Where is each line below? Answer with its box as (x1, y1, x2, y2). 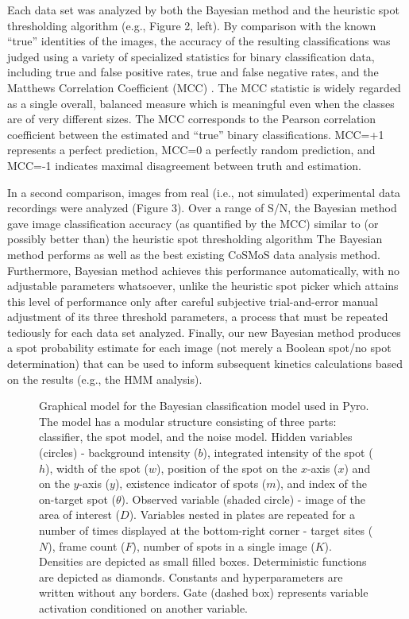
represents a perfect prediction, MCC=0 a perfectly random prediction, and (7, 141, 376, 158)
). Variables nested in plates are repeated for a (129, 506, 355, 523)
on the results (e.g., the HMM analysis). (7, 370, 203, 387)
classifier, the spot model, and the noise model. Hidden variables (39, 428, 353, 445)
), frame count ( (48, 537, 125, 554)
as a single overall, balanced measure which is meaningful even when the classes (7, 95, 395, 111)
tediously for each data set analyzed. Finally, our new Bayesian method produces (7, 323, 401, 340)
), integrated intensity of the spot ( (203, 444, 373, 461)
